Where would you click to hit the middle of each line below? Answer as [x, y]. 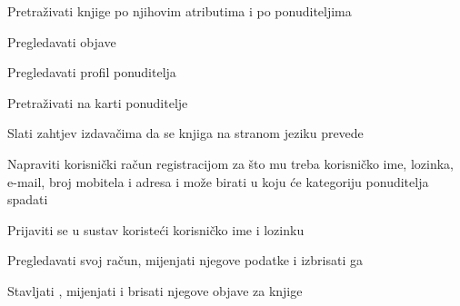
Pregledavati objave [62, 41]
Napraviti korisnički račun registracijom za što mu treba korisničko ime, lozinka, [230, 163]
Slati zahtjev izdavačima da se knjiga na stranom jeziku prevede [185, 133]
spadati [28, 199]
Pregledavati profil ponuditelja [92, 72]
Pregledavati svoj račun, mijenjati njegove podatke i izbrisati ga [185, 260]
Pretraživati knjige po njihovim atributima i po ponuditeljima [180, 11]
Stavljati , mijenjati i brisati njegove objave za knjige [155, 290]
